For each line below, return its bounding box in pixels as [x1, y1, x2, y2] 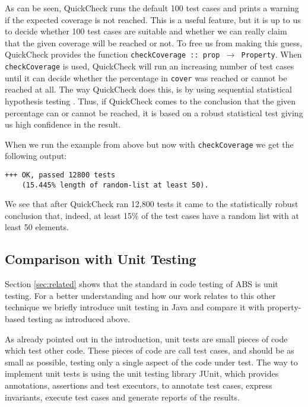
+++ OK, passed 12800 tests [5, 170, 116, 179]
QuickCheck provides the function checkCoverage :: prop [5, 48, 220, 61]
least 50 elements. [5, 221, 69, 233]
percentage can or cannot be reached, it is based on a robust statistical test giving [5, 106, 303, 119]
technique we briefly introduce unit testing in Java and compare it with [5, 301, 265, 313]
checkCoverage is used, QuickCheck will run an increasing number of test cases [5, 60, 294, 72]
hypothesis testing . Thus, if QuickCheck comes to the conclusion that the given [5, 94, 296, 107]
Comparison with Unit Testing [5, 250, 196, 268]
